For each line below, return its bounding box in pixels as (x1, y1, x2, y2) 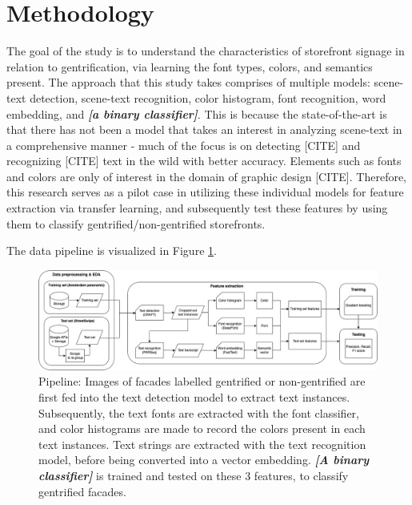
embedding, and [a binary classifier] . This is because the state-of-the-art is (6, 105, 387, 122)
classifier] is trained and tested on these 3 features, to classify (38, 467, 349, 484)
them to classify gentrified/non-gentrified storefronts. (6, 215, 266, 232)
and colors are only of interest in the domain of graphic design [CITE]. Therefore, (6, 168, 407, 184)
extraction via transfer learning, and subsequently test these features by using (6, 200, 388, 216)
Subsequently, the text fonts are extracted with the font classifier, (38, 404, 359, 421)
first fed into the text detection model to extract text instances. (38, 389, 350, 406)
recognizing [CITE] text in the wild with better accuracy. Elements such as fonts (6, 152, 402, 169)
